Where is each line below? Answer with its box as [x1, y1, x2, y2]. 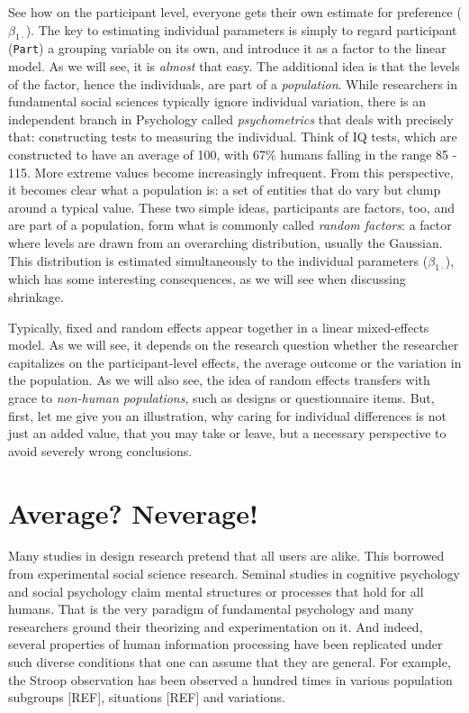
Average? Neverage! [8, 494, 258, 531]
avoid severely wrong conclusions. [8, 441, 193, 460]
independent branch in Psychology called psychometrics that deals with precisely [8, 109, 454, 128]
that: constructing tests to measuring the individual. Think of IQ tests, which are [8, 127, 457, 146]
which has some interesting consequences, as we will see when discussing [8, 270, 406, 288]
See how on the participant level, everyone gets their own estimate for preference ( [8, 3, 462, 21]
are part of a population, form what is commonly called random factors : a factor [8, 215, 452, 234]
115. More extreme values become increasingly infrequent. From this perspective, [8, 162, 454, 181]
